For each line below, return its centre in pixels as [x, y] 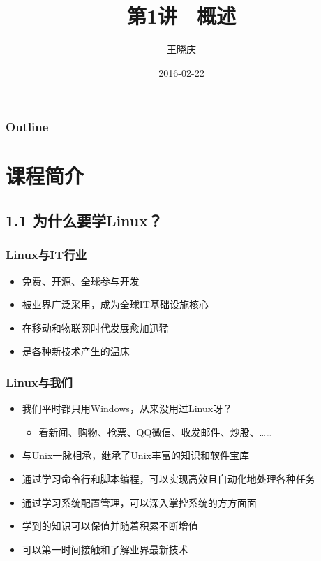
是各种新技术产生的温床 [76, 351]
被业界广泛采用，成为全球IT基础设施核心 [115, 304]
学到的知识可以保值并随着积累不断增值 [110, 526]
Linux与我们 [39, 382]
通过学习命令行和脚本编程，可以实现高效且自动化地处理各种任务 [169, 478]
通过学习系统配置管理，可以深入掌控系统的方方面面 [139, 502]
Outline [27, 127]
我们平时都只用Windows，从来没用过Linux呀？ [127, 408]
